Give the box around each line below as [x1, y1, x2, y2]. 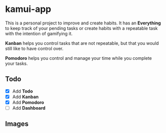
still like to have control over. [5, 45, 64, 51]
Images [5, 120, 29, 128]
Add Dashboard [12, 105, 46, 111]
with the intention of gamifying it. [5, 30, 73, 36]
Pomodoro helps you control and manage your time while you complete [5, 55, 152, 61]
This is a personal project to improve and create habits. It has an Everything [5, 20, 161, 26]
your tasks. [5, 60, 28, 66]
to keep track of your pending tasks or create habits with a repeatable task [5, 25, 158, 31]
